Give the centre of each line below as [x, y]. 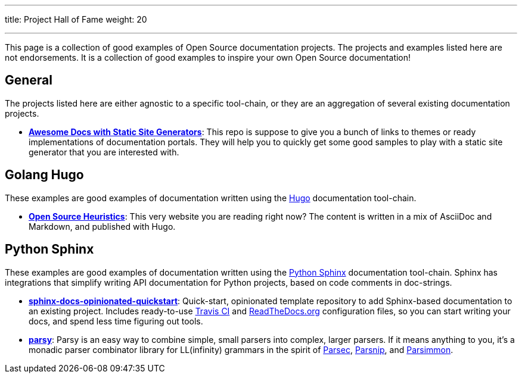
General [29, 80]
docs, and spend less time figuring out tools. [116, 321]
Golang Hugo [44, 175]
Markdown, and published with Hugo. [102, 226]
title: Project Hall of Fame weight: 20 [76, 19]
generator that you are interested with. [104, 152]
